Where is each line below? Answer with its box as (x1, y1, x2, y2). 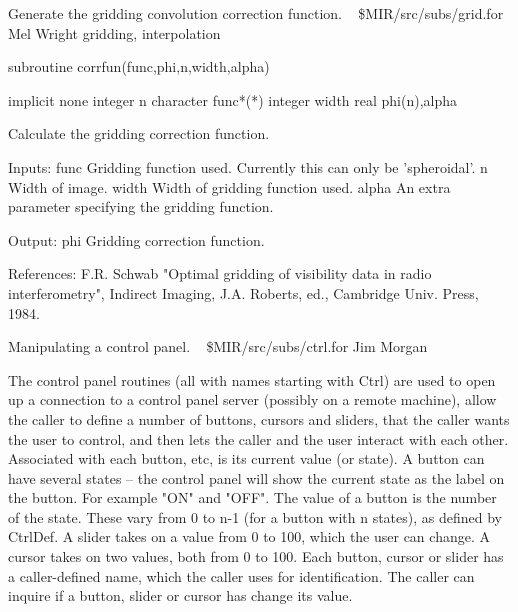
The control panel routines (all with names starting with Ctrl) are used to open (8, 369, 496, 390)
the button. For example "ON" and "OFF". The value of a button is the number (8, 487, 497, 508)
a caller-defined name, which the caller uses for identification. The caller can (8, 565, 475, 586)
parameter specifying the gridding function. (8, 196, 274, 217)
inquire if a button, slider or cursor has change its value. (8, 585, 353, 606)
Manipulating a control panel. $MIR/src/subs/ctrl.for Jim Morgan (8, 336, 428, 357)
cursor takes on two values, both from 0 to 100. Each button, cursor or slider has (8, 546, 504, 567)
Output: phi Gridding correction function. (8, 229, 265, 250)
